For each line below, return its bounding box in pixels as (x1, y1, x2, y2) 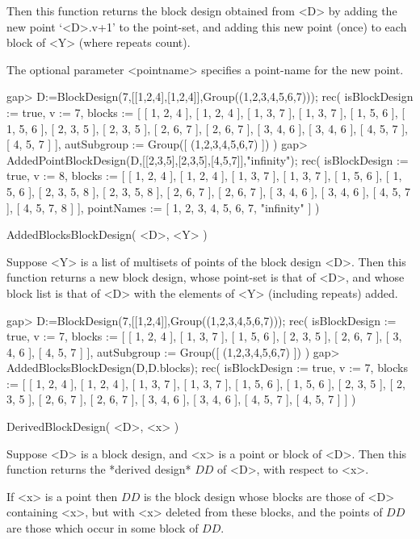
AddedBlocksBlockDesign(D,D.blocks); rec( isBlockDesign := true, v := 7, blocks (6, 359, 408, 376)
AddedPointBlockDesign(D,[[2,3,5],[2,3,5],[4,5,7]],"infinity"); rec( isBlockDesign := (6, 151, 409, 168)
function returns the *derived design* (6, 461, 191, 478)
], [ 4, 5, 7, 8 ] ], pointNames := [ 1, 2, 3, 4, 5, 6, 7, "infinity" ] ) (6, 198, 320, 215)
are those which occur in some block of (6, 520, 199, 537)
